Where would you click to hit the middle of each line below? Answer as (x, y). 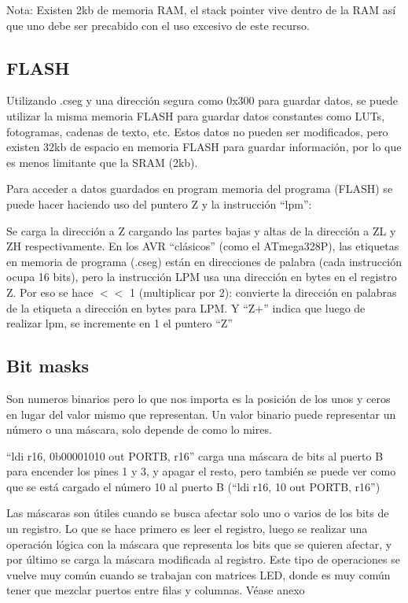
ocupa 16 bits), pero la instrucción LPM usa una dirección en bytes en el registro (202, 277)
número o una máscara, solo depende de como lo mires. (139, 429)
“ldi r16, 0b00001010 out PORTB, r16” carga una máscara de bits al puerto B (195, 455)
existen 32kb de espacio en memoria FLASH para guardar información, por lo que (204, 147)
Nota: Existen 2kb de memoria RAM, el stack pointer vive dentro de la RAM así (201, 9)
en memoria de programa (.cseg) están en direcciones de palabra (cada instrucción (204, 261)
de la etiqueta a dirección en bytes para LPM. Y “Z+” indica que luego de (186, 307)
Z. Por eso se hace (50, 292)
